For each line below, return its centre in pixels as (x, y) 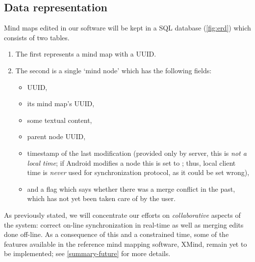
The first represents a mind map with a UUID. (86, 54)
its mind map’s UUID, (61, 103)
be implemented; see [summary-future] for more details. (87, 253)
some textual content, (60, 120)
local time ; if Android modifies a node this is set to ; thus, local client (131, 162)
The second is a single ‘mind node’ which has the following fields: (114, 70)
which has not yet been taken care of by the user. (101, 198)
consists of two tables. (37, 37)
